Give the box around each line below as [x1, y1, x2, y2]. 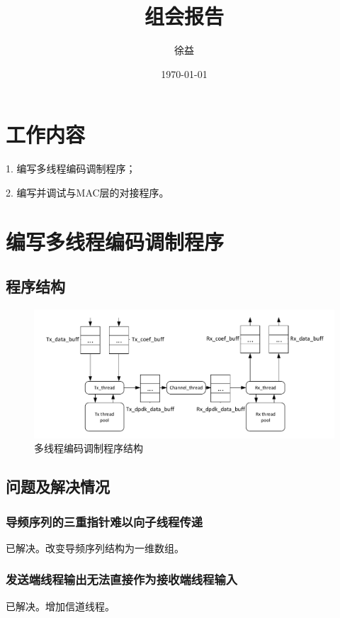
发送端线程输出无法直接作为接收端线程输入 [6, 570, 238, 588]
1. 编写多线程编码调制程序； [6, 161, 136, 176]
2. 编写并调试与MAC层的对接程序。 [6, 184, 169, 199]
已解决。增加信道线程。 [6, 598, 115, 613]
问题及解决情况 [6, 475, 110, 497]
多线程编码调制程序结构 [34, 441, 143, 456]
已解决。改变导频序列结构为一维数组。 [6, 540, 184, 555]
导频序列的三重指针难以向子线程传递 [6, 512, 203, 530]
